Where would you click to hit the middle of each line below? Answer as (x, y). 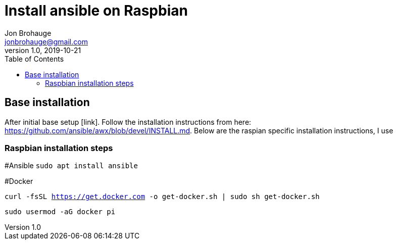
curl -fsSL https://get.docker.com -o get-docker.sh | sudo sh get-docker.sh (162, 197)
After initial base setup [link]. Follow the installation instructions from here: (128, 122)
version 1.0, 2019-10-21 (43, 50)
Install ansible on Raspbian (96, 11)
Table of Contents (34, 59)
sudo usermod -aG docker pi (60, 212)
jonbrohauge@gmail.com (46, 41)
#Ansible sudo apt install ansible (71, 166)
